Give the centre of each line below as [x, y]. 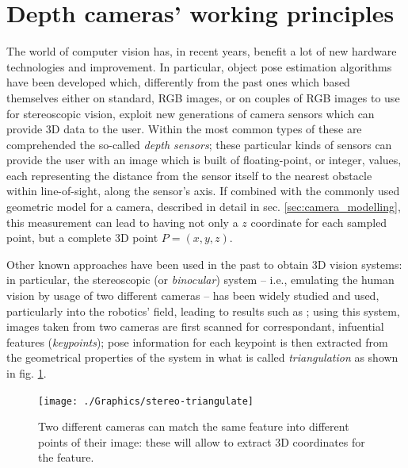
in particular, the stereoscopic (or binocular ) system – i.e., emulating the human [200, 280]
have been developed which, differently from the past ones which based [178, 82]
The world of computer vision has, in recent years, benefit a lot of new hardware [202, 51]
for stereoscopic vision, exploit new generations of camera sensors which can [191, 113]
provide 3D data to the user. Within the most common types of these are [184, 129]
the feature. [66, 457]
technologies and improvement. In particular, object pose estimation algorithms [199, 66]
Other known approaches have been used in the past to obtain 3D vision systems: [204, 264]
